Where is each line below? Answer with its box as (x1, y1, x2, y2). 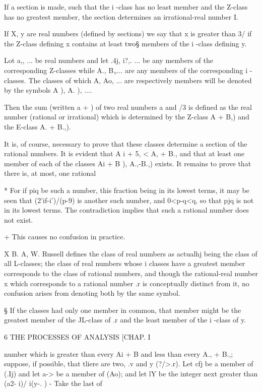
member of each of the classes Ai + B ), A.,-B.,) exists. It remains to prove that (4, 158, 251, 168)
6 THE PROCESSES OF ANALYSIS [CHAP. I (4, 332, 151, 342)
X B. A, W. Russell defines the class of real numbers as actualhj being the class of (4, 248, 257, 258)
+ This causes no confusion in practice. (4, 231, 125, 242)
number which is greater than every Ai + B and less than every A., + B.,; (4, 348, 233, 359)
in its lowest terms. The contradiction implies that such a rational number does (4, 205, 249, 215)
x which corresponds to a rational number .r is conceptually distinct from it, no (4, 278, 249, 288)
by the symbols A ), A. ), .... (4, 85, 92, 95)
